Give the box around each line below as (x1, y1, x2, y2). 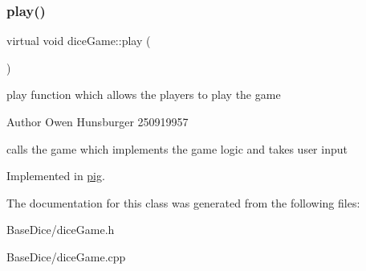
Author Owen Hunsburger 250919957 (6, 113, 189, 129)
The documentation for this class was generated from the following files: (6, 194, 360, 211)
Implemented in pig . (6, 167, 105, 184)
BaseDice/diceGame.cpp (6, 248, 126, 265)
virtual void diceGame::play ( (6, 32, 151, 49)
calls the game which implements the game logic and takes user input (6, 140, 348, 157)
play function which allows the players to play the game (6, 86, 281, 103)
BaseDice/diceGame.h (6, 221, 115, 238)
